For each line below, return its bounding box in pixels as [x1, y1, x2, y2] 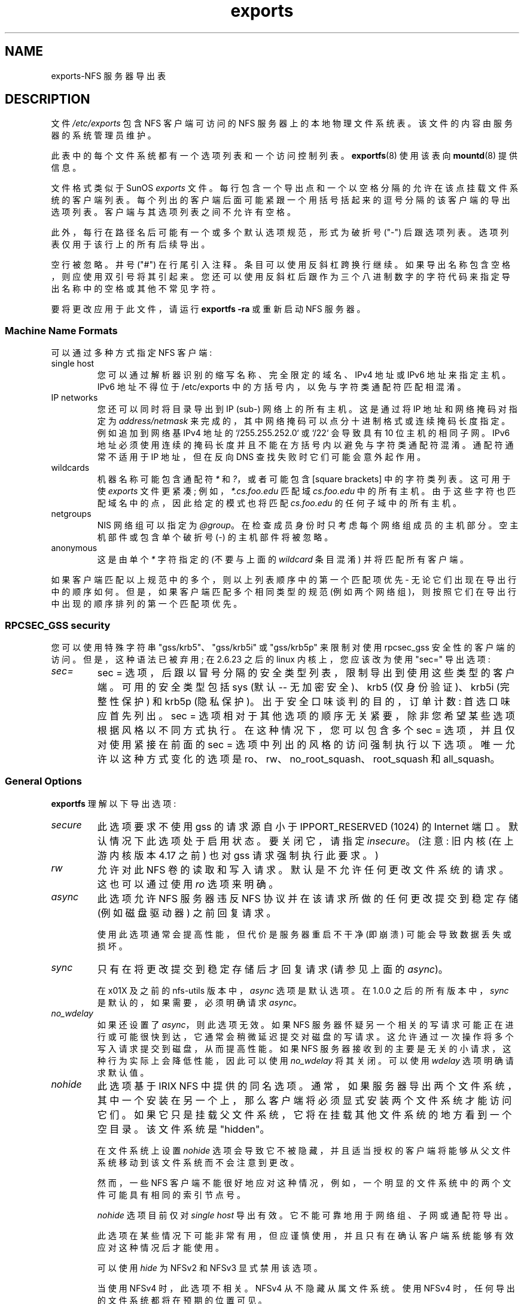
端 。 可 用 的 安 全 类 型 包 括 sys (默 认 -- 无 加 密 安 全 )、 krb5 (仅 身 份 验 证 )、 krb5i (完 [97, 680, 510, 693]
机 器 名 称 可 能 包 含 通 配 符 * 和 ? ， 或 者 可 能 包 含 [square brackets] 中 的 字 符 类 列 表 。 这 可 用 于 [97, 474, 511, 485]
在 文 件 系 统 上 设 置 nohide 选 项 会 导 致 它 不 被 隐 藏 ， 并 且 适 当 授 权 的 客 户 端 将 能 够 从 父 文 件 [97, 1145, 511, 1155]
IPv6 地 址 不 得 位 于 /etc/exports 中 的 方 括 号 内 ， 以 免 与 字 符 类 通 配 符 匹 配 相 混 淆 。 [97, 382, 466, 392]
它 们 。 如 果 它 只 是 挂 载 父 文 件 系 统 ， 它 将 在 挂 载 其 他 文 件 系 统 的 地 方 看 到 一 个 [97, 1108, 512, 1121]
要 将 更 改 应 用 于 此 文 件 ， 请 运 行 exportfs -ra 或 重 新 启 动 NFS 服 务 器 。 [51, 304, 365, 314]
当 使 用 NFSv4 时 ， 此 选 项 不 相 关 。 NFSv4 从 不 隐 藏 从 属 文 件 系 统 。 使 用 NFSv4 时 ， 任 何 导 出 [97, 1282, 515, 1293]
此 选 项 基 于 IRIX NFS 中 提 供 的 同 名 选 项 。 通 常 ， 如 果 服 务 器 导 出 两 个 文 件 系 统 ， [97, 1079, 517, 1092]
